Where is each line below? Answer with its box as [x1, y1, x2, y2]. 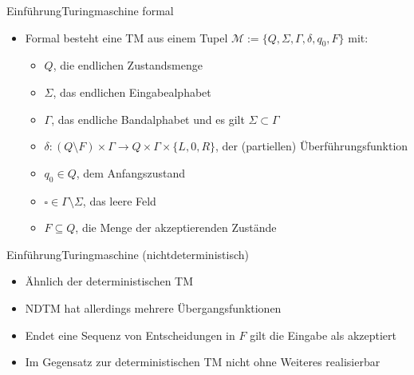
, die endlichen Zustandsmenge [53, 57, 203, 74]
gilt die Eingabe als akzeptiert [250, 326, 397, 343]
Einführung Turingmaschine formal [6, 2, 174, 18]
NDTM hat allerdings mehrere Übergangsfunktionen [25, 299, 282, 316]
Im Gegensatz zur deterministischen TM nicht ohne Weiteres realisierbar [25, 353, 380, 370]
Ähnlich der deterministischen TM [25, 273, 194, 289]
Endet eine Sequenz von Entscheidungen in [25, 326, 235, 343]
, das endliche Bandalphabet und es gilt [51, 110, 245, 127]
